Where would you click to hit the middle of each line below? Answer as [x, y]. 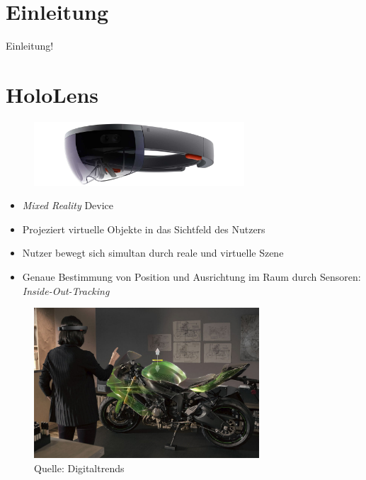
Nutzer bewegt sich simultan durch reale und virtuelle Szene [153, 253]
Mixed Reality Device [68, 205]
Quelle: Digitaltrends [79, 468]
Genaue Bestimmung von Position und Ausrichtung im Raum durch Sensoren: [191, 277]
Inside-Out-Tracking [66, 290]
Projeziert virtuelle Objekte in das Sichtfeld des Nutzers [144, 229]
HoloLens [52, 94]
